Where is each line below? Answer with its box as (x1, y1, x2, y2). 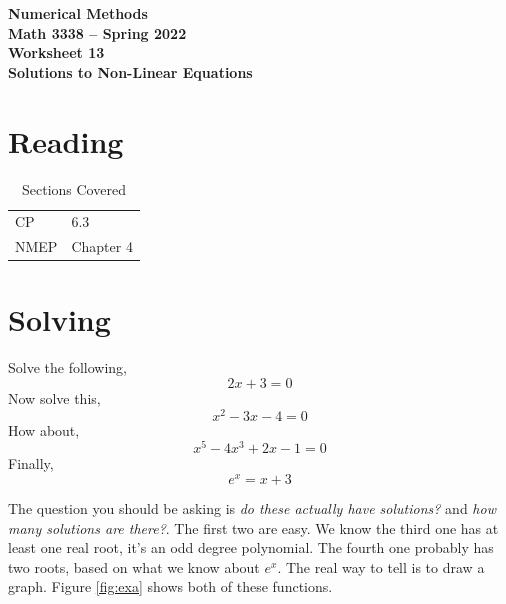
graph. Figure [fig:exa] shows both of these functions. (8, 576, 333, 597)
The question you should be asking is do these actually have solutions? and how (8, 498, 496, 519)
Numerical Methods (8, 3, 148, 23)
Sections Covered (21, 178, 126, 199)
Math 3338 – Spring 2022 (8, 22, 187, 43)
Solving (8, 299, 111, 340)
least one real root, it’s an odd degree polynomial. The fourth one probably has (8, 537, 494, 558)
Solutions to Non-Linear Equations (8, 61, 253, 82)
